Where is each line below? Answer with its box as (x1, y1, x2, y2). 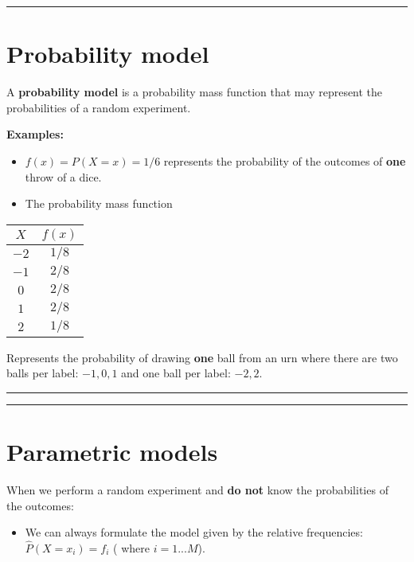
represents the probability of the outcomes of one (163, 152, 406, 169)
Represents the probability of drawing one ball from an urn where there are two (6, 349, 398, 365)
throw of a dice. (25, 168, 102, 185)
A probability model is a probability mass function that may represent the (6, 84, 383, 100)
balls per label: (6, 365, 79, 381)
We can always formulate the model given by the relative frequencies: (25, 524, 363, 541)
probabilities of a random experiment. (6, 99, 191, 115)
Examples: (6, 126, 64, 142)
